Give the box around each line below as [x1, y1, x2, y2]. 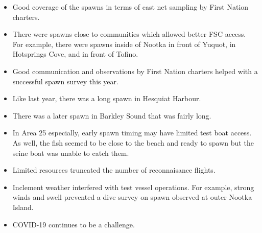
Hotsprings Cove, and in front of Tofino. [12, 49, 138, 59]
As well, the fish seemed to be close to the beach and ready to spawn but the [12, 137, 254, 148]
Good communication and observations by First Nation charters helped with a [12, 65, 258, 76]
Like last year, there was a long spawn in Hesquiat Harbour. [12, 93, 201, 104]
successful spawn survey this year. [12, 76, 118, 86]
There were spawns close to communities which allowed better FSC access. [12, 29, 246, 39]
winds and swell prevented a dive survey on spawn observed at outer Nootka [12, 192, 252, 202]
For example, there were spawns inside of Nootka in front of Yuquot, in [12, 38, 236, 49]
